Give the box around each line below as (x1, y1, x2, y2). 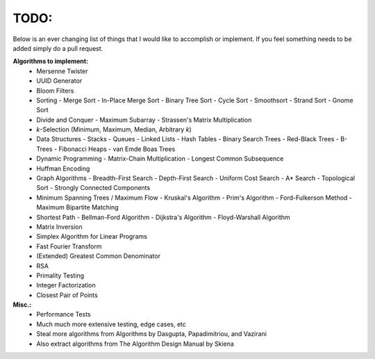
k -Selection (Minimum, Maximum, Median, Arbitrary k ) (36, 125, 192, 134)
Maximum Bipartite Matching (36, 203, 119, 212)
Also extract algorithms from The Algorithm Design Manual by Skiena (36, 340, 234, 348)
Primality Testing (36, 271, 85, 280)
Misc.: (12, 301, 32, 309)
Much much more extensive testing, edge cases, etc (36, 320, 187, 328)
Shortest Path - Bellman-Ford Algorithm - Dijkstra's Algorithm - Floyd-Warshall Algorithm (36, 213, 291, 221)
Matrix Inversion (36, 223, 83, 231)
